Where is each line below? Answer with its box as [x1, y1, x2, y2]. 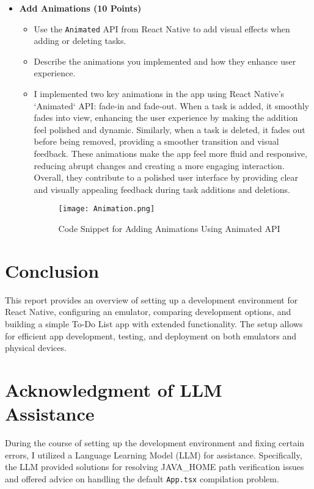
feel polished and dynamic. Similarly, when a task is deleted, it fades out [34, 123, 305, 136]
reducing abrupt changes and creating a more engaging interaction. [34, 159, 285, 172]
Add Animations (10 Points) [19, 2, 142, 14]
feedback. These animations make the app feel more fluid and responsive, [34, 147, 307, 159]
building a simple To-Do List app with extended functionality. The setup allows [5, 317, 303, 330]
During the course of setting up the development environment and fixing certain [5, 436, 305, 449]
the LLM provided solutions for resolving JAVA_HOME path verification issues [5, 460, 304, 473]
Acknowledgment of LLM [5, 377, 222, 402]
